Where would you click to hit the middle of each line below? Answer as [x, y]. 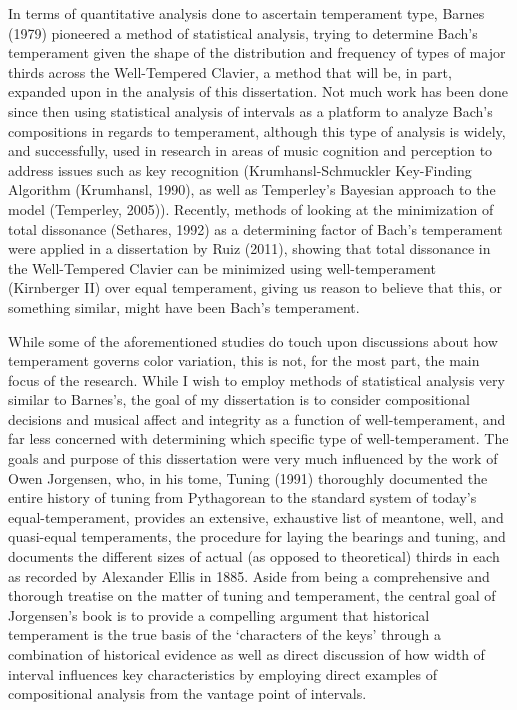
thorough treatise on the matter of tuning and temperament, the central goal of [252, 595]
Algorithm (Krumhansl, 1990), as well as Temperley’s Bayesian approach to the [252, 189]
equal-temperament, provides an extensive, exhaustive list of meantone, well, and [256, 516]
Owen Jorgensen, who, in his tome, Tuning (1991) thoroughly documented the [248, 477]
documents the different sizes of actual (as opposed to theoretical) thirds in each [254, 556]
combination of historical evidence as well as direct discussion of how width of [246, 654]
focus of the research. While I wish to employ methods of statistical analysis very [256, 379]
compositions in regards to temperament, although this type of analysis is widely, [257, 130]
